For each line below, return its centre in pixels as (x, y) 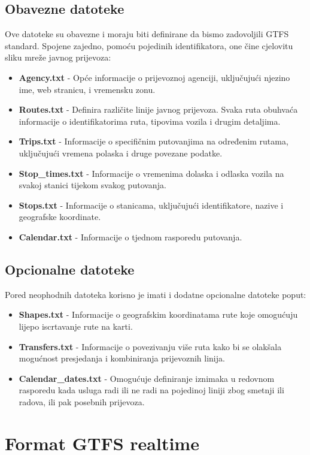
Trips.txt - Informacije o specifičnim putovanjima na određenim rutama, (154, 141)
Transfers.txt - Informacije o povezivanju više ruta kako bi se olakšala (150, 346)
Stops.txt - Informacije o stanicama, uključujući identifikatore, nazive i (151, 205)
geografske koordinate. (60, 217)
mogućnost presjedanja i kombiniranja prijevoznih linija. (122, 358)
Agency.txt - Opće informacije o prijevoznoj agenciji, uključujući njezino (154, 77)
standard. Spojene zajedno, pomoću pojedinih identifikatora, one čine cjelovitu (149, 45)
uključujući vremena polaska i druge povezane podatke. (121, 153)
